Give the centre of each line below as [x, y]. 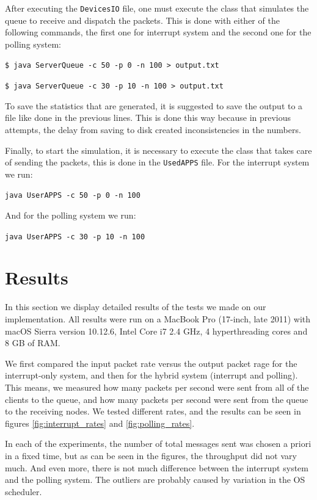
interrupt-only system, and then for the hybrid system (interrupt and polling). [151, 375]
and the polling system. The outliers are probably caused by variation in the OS [155, 480]
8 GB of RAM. [33, 343]
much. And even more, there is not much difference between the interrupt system [157, 467]
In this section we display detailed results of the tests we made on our [136, 307]
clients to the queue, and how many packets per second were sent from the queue [157, 399]
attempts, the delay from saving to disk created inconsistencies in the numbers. [153, 129]
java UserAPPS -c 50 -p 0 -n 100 [73, 196]
